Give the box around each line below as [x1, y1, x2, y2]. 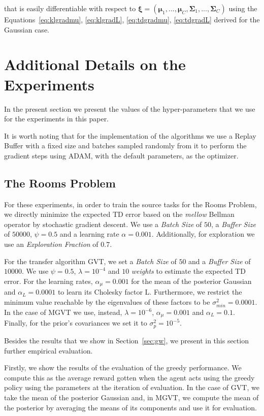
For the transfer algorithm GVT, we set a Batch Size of [4, 255, 177, 266]
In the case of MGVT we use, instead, [4, 307, 122, 317]
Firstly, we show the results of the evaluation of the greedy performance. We [4, 362, 242, 373]
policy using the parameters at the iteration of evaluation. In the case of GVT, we [4, 382, 259, 393]
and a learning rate [59, 229, 119, 239]
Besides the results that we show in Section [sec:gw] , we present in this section [4, 335, 249, 345]
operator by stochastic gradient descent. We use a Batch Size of [4, 218, 202, 229]
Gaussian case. [4, 24, 49, 35]
